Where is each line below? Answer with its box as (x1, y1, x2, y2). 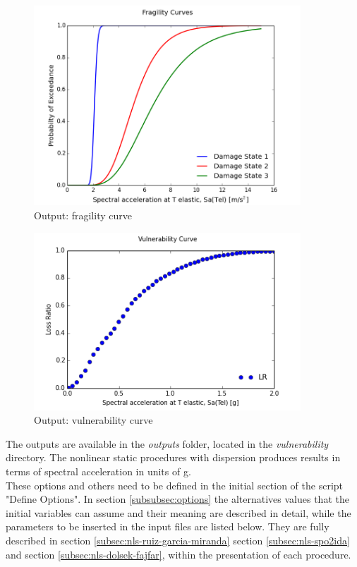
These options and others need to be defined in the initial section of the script (6, 477, 344, 492)
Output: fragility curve (34, 208, 132, 223)
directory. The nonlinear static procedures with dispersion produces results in (6, 450, 341, 465)
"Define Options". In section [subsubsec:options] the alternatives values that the (6, 492, 349, 506)
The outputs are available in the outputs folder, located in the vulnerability (6, 436, 329, 451)
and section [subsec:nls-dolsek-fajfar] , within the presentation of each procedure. (6, 547, 351, 561)
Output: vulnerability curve (34, 413, 153, 427)
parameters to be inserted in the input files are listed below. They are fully (6, 519, 329, 534)
